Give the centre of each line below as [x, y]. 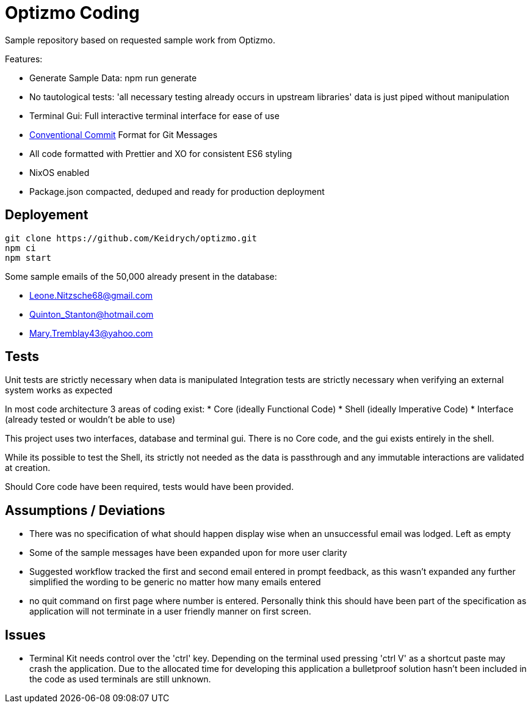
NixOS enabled [60, 172]
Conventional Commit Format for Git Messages [124, 134]
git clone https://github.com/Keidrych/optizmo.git [131, 238]
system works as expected [59, 390]
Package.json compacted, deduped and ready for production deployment [177, 191]
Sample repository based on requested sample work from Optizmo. [140, 40]
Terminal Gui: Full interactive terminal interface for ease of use [154, 115]
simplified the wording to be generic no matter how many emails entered [175, 582]
